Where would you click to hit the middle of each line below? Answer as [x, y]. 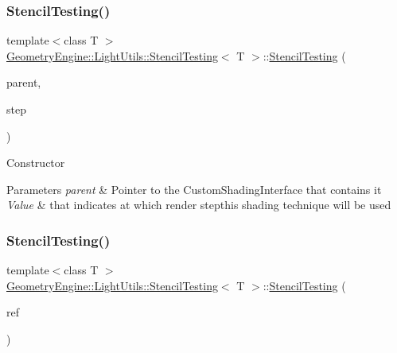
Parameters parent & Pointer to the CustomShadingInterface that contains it [194, 189]
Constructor [36, 163]
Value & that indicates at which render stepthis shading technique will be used [199, 205]
